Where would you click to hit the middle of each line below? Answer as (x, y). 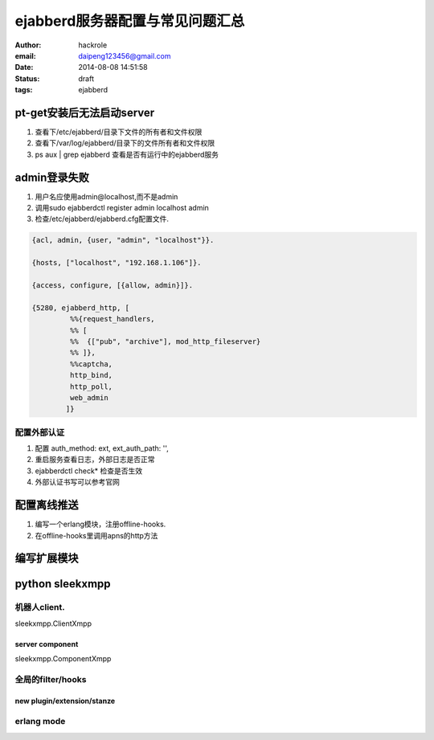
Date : (24, 67)
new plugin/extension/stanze (65, 701)
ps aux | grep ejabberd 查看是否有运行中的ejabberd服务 (127, 154)
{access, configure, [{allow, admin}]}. (112, 286)
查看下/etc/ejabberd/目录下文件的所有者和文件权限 (119, 132)
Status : (27, 78)
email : (25, 55)
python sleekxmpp (63, 584)
